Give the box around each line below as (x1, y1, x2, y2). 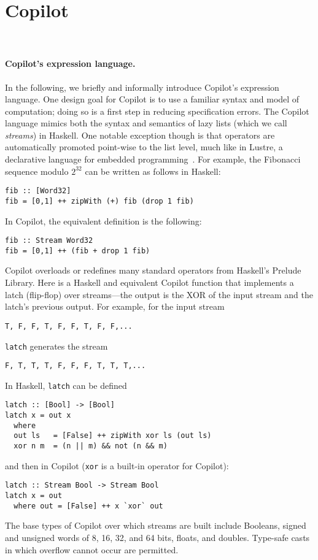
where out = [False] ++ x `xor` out (14, 501, 163, 510)
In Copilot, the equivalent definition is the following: (5, 214, 202, 227)
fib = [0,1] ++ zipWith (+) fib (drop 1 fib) (5, 196, 194, 205)
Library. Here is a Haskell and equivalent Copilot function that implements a (5, 276, 294, 289)
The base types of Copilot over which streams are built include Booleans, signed (5, 519, 306, 532)
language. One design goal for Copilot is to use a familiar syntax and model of (5, 93, 300, 105)
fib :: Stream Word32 (5, 236, 93, 245)
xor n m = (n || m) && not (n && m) (14, 442, 168, 451)
